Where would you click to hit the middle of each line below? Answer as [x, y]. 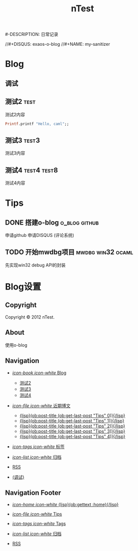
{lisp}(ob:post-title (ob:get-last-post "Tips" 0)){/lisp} [72, 415]
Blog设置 [23, 287]
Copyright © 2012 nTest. [30, 317]
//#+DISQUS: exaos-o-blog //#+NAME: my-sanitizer [58, 44]
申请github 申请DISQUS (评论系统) [40, 235]
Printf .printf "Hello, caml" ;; [37, 124]
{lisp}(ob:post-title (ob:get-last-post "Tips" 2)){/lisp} [72, 426]
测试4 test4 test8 [31, 170]
